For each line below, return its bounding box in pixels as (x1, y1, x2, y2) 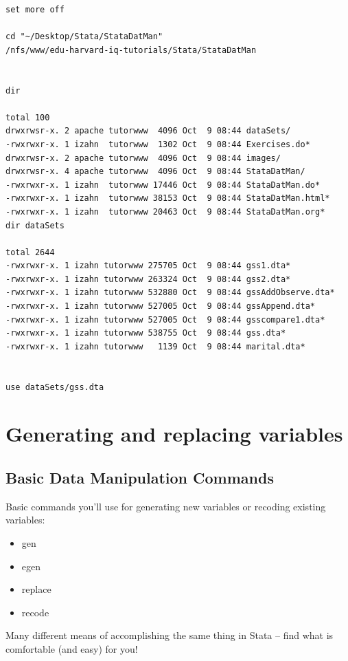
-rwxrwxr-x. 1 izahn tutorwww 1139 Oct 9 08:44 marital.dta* (5, 341, 305, 351)
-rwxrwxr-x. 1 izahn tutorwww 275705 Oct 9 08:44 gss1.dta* (5, 261, 291, 271)
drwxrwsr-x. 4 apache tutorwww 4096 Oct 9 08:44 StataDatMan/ (5, 166, 305, 177)
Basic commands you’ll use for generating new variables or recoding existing (5, 499, 326, 513)
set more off (5, 5, 65, 14)
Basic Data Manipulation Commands (5, 466, 274, 488)
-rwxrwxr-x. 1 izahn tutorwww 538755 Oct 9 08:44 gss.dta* (5, 328, 286, 338)
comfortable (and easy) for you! (5, 641, 138, 655)
